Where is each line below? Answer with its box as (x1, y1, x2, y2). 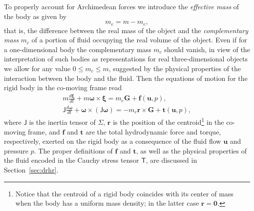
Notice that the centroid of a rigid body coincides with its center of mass (15, 188, 233, 198)
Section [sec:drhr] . (4, 164, 59, 174)
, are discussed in (146, 155, 197, 165)
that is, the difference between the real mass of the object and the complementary (4, 25, 248, 35)
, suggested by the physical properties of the (108, 63, 241, 74)
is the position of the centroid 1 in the (113, 115, 224, 127)
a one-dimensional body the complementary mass (4, 44, 151, 54)
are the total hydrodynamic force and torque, (85, 126, 221, 136)
